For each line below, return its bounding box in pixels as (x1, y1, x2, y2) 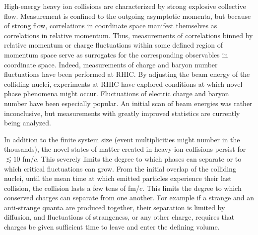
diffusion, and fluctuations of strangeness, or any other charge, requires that (4, 212, 235, 222)
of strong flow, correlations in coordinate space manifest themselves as (4, 20, 217, 31)
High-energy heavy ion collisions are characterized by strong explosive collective (4, 1, 246, 11)
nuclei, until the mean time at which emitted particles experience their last (4, 173, 232, 183)
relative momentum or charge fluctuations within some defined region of (4, 40, 223, 50)
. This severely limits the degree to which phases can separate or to (37, 153, 242, 164)
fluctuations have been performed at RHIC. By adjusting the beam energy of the (4, 69, 250, 79)
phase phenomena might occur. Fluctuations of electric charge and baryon (4, 88, 229, 99)
